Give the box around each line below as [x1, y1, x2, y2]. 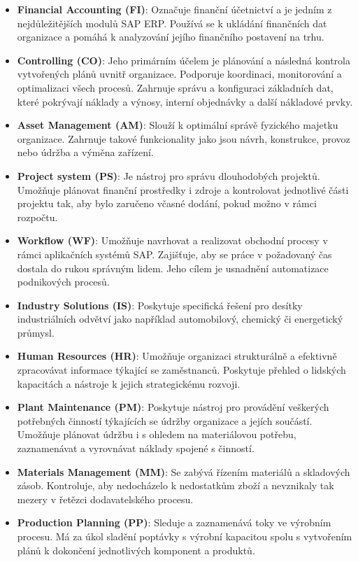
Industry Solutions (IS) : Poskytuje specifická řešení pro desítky [17, 297, 303, 312]
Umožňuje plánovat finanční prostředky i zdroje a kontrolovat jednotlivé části [17, 182, 349, 197]
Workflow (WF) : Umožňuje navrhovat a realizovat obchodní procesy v [17, 233, 328, 248]
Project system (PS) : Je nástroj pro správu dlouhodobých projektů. [17, 168, 320, 183]
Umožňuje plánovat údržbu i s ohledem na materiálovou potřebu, [17, 427, 296, 442]
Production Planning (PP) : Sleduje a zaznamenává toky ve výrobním [17, 515, 331, 530]
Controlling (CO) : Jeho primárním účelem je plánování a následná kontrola [17, 52, 351, 67]
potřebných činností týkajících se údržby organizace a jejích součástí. [17, 413, 313, 428]
